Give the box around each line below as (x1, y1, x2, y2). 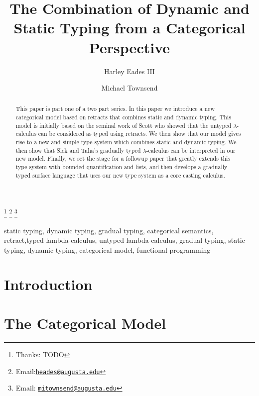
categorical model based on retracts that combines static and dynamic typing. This (15, 113, 231, 121)
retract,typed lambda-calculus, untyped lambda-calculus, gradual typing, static (4, 235, 245, 245)
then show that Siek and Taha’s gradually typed (15, 146, 141, 154)
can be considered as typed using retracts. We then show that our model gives (38, 129, 241, 138)
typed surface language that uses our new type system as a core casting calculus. (15, 171, 225, 179)
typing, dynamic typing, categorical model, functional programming (4, 244, 211, 255)
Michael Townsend (101, 83, 158, 93)
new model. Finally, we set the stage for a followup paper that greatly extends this (15, 154, 231, 163)
